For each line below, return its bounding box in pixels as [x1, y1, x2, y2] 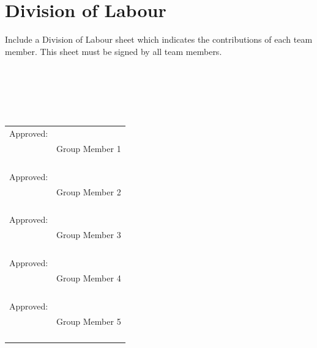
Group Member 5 [56, 314, 121, 327]
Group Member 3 [56, 228, 121, 241]
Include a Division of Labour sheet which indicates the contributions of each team [5, 33, 313, 46]
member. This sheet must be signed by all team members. [5, 45, 222, 57]
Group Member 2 [56, 185, 121, 198]
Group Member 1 [56, 142, 121, 154]
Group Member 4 [56, 271, 121, 284]
